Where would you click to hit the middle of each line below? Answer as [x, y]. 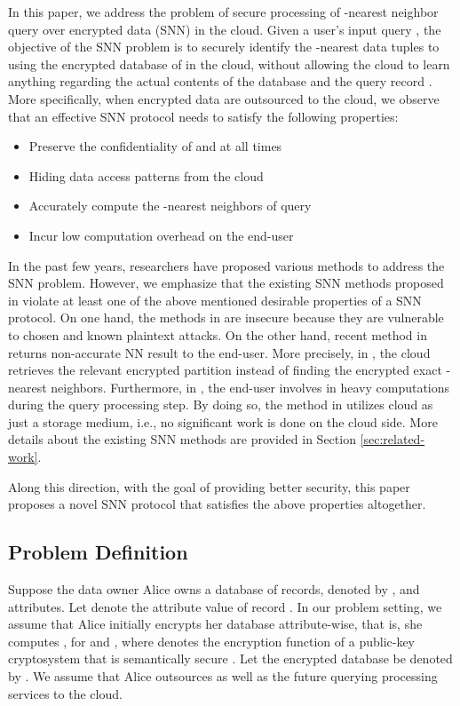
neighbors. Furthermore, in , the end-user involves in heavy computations [250, 387]
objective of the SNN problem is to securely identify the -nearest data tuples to [224, 47]
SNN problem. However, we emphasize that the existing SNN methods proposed [226, 283]
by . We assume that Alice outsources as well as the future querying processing [223, 676]
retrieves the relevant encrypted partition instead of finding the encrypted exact [225, 370]
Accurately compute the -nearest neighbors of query [170, 206]
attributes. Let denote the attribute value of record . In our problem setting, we [225, 606]
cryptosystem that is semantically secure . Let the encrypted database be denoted [230, 658]
